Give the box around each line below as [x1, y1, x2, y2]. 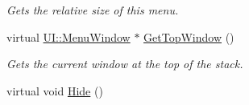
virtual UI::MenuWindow [6, 28, 131, 45]
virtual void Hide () [6, 82, 103, 99]
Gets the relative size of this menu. [6, 2, 179, 18]
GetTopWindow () [143, 28, 234, 45]
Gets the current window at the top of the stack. [6, 55, 243, 72]
